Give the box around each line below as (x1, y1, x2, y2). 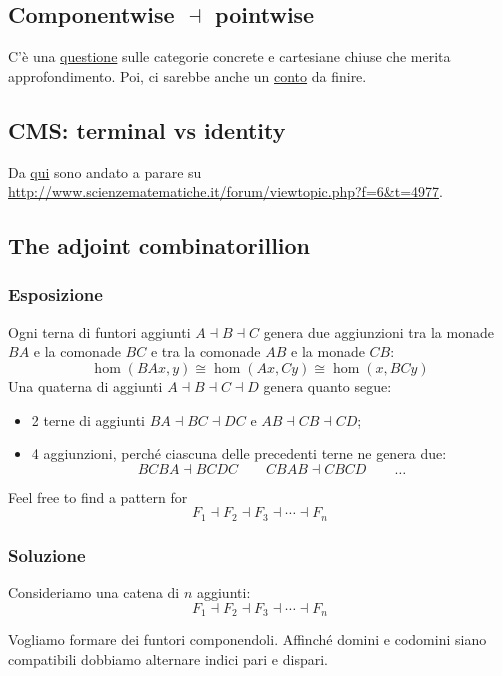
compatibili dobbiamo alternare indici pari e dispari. (8, 648, 328, 669)
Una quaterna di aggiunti (8, 375, 163, 396)
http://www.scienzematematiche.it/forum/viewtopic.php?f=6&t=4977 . (8, 181, 443, 202)
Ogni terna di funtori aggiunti (8, 321, 191, 342)
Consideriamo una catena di (8, 582, 180, 603)
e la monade (291, 341, 365, 362)
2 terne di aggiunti (31, 409, 146, 430)
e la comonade (33, 341, 121, 362)
